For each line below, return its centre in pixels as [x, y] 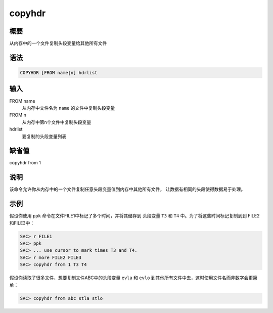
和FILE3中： [22, 223]
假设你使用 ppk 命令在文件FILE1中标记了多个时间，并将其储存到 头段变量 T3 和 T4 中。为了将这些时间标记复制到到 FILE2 [134, 216]
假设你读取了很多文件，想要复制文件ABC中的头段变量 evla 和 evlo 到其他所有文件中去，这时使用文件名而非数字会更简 [133, 278]
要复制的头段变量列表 [44, 136]
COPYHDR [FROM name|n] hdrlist [59, 73]
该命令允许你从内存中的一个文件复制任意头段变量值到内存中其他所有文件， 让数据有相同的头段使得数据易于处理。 [127, 189]
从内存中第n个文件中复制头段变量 [57, 122]
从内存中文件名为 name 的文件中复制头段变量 [69, 108]
